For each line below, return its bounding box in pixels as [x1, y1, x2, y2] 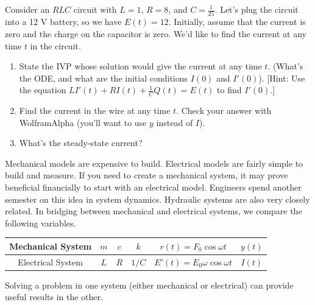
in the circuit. [30, 39, 81, 52]
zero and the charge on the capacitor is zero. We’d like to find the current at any [5, 27, 306, 40]
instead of [156, 116, 193, 128]
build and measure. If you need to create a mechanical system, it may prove [5, 169, 288, 181]
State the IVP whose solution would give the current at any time [19, 60, 262, 72]
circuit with [73, 3, 117, 15]
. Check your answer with [176, 104, 272, 117]
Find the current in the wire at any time [19, 104, 171, 117]
